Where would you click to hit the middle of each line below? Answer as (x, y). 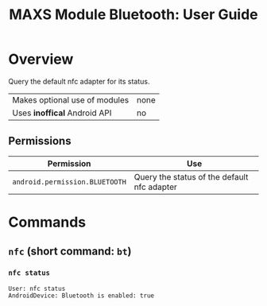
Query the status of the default (191, 176)
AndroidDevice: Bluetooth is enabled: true (81, 296)
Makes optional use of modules (71, 99)
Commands (47, 222)
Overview (41, 59)
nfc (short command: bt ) (70, 252)
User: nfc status (37, 289)
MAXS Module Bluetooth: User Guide (133, 15)
